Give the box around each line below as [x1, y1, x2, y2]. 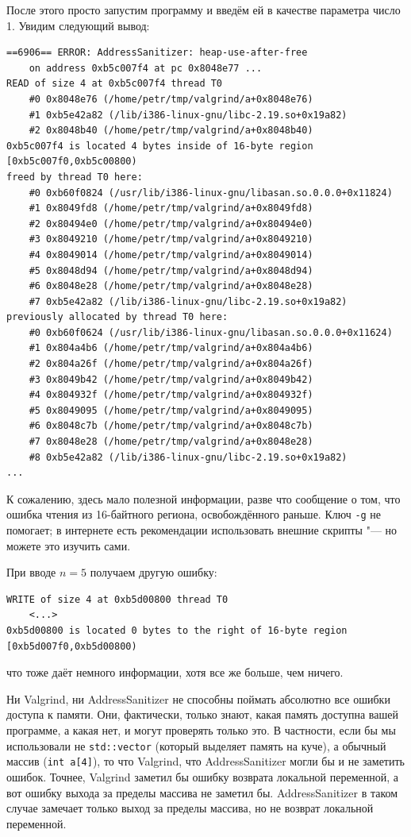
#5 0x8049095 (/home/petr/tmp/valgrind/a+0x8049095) [29, 404, 313, 416]
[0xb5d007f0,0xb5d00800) [6, 640, 137, 652]
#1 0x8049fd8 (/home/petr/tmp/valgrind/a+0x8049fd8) [29, 202, 313, 214]
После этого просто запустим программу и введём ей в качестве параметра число [6, 2, 401, 17]
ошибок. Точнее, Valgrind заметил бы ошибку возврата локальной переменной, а [6, 768, 399, 785]
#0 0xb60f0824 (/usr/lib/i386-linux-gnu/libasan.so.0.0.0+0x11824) [29, 187, 393, 199]
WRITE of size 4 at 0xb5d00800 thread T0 [6, 593, 229, 605]
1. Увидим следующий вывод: [6, 17, 150, 33]
